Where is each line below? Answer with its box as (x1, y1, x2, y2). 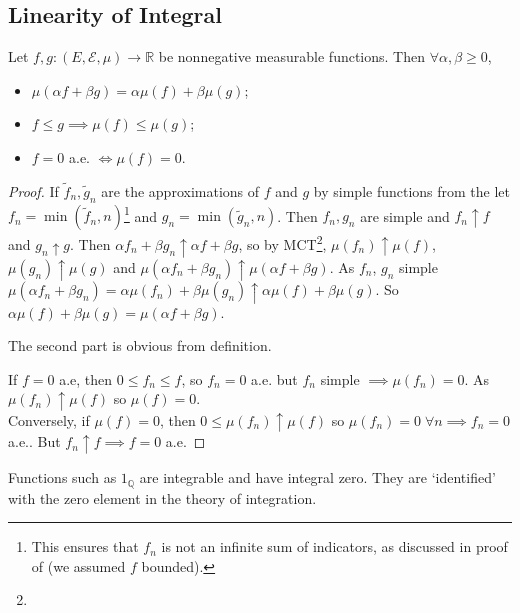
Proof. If (8, 180, 59, 201)
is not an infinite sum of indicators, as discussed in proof (161, 536, 508, 557)
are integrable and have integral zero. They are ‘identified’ (139, 467, 496, 488)
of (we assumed (31, 555, 126, 576)
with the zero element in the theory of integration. (8, 487, 317, 508)
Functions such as (8, 467, 117, 488)
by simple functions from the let (313, 180, 511, 201)
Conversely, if (8, 409, 90, 430)
